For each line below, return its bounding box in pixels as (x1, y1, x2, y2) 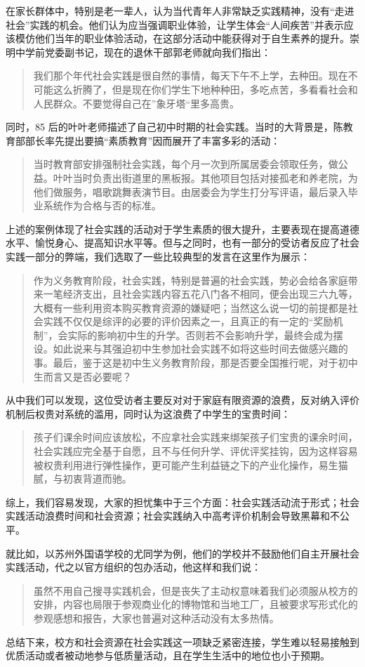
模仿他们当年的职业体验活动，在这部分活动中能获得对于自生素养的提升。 (15, 31, 350, 46)
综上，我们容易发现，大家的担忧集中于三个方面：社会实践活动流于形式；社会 (6, 494, 359, 509)
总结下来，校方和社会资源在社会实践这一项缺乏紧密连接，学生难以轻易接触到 (6, 634, 359, 649)
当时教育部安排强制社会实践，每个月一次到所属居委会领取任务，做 (33, 157, 338, 171)
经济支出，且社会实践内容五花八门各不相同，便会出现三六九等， (62, 286, 358, 301)
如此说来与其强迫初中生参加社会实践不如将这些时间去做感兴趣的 (53, 341, 348, 356)
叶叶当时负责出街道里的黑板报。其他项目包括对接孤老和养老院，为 (53, 170, 358, 185)
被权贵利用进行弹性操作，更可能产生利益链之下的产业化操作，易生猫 (33, 457, 348, 472)
